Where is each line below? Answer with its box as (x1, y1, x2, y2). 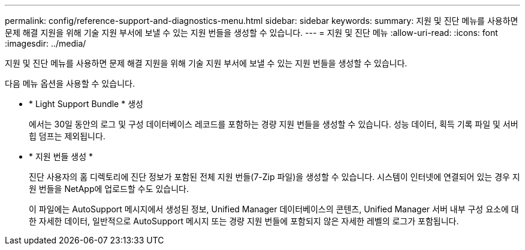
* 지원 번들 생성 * (29, 151, 93, 161)
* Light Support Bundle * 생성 (29, 99, 143, 109)
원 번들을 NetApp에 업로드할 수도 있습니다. (29, 184, 189, 194)
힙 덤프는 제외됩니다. (29, 131, 105, 141)
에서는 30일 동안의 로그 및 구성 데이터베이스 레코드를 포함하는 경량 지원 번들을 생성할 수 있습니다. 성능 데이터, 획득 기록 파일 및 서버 (29, 119, 518, 129)
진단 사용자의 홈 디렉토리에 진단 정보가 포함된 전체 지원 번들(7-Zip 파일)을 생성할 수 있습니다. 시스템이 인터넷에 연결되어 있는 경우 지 (29, 172, 520, 182)
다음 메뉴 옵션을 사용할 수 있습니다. (5, 78, 135, 89)
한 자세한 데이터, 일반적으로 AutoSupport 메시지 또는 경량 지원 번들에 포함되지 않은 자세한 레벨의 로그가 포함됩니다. (29, 216, 459, 226)
